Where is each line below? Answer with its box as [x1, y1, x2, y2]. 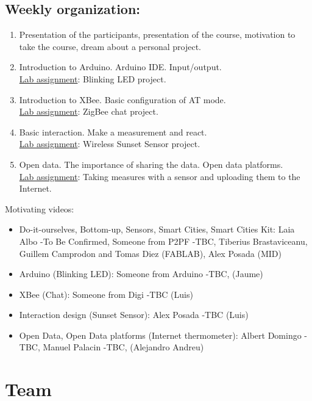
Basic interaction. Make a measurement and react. [19, 125, 207, 138]
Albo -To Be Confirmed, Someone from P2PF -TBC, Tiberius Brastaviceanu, [19, 234, 308, 247]
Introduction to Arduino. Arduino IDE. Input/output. [19, 60, 222, 73]
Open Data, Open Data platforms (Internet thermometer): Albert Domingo [19, 328, 302, 341]
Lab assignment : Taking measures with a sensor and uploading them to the [19, 170, 300, 182]
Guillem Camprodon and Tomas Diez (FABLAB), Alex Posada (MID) [19, 247, 282, 259]
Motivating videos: [5, 202, 74, 215]
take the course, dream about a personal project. [19, 40, 201, 52]
